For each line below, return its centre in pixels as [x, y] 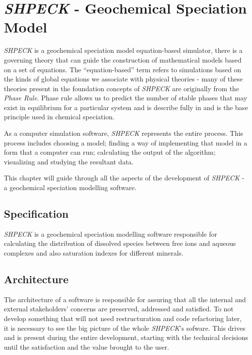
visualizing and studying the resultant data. [69, 161]
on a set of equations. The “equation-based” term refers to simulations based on [123, 69]
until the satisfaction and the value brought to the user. [87, 347]
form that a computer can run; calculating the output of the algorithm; [110, 152]
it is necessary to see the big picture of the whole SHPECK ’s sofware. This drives [125, 328]
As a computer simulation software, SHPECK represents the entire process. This [124, 133]
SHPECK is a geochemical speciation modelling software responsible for [111, 234]
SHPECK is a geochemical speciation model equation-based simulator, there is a [123, 50]
